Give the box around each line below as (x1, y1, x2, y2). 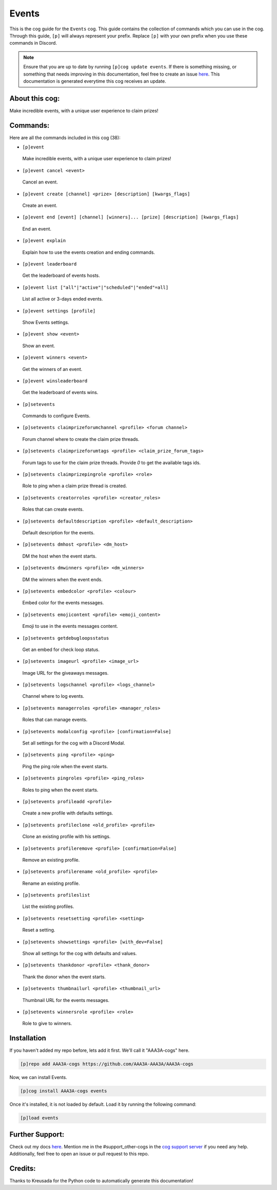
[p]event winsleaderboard (22, 378, 88, 384)
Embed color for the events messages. (22, 600, 104, 606)
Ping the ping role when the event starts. (22, 763, 108, 769)
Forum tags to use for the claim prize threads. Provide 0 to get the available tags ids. (22, 459, 201, 466)
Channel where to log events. (22, 693, 85, 699)
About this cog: (9, 94, 60, 103)
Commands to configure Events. (22, 413, 91, 419)
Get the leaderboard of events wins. (22, 389, 98, 396)
